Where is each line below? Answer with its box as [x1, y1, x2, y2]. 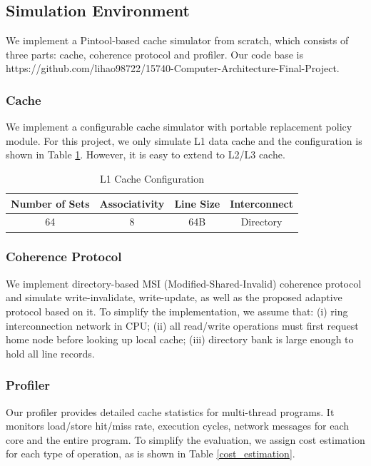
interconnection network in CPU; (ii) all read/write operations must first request [6, 318, 359, 333]
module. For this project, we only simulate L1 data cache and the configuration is [6, 133, 362, 148]
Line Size [174, 196, 220, 211]
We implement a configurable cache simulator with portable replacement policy [6, 119, 352, 134]
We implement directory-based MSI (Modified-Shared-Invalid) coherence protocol [6, 275, 362, 290]
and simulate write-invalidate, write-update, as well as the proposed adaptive [6, 290, 342, 305]
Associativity [99, 196, 165, 211]
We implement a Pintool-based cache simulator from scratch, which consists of [6, 33, 349, 48]
